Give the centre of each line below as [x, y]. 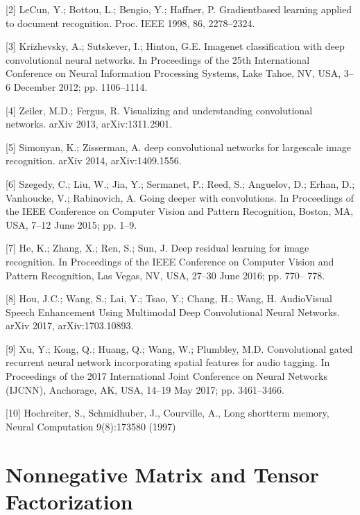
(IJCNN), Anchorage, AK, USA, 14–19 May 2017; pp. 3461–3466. [145, 389]
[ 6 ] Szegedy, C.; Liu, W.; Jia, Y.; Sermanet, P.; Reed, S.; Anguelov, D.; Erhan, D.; [180, 183]
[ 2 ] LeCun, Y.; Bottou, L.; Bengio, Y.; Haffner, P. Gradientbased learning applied [179, 9]
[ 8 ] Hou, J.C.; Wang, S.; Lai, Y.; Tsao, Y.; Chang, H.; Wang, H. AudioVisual [169, 298]
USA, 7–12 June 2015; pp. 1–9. [71, 224]
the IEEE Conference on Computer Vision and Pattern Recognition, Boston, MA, [180, 211]
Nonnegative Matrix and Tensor [162, 474]
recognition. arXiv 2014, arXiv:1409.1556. [94, 160]
